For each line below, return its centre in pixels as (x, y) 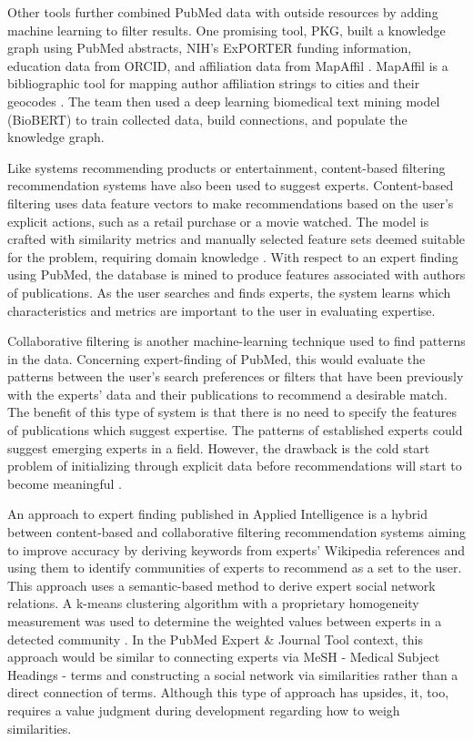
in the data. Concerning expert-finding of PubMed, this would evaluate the (216, 358)
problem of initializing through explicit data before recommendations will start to (235, 466)
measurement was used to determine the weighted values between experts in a (225, 621)
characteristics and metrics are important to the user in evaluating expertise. (221, 310)
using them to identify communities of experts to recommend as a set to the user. (235, 568)
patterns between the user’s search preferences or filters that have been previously (236, 376)
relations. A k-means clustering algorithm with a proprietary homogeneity (213, 603)
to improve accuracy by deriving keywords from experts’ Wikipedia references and (236, 549)
